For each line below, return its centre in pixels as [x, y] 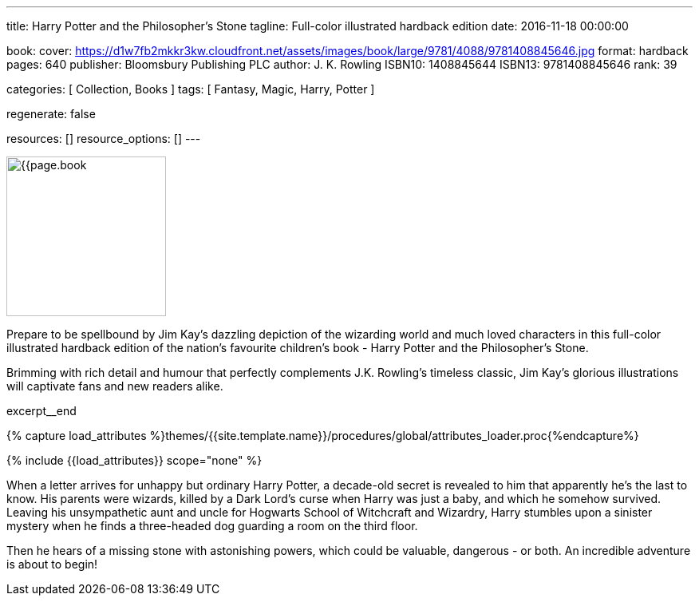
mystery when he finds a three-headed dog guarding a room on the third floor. [212, 526]
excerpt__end [41, 411]
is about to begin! [52, 564]
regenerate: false [51, 114]
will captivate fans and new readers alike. [115, 386]
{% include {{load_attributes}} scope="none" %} [134, 460]
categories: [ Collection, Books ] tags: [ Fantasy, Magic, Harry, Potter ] [191, 89]
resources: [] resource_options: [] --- [104, 139]
